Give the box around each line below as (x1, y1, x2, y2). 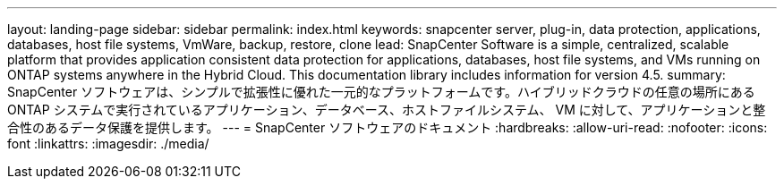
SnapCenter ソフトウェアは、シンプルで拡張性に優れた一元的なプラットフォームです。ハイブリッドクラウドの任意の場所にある (7, 84, 755, 99)
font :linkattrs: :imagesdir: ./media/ (7, 136, 209, 151)
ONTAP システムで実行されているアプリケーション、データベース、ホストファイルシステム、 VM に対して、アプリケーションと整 (7, 102, 766, 117)
